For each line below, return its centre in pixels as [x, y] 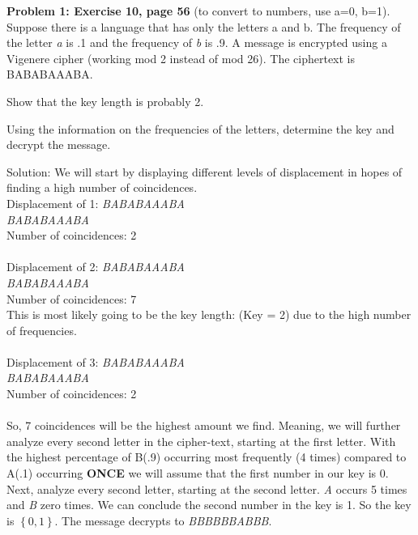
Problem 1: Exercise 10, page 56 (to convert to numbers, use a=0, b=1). [198, 11]
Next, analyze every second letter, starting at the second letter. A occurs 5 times [207, 488]
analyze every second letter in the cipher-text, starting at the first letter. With [201, 441]
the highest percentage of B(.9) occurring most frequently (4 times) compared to [207, 457]
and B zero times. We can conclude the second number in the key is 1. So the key [209, 505]
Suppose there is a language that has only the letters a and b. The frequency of [204, 26]
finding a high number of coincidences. [102, 187]
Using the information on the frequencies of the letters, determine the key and [200, 128]
